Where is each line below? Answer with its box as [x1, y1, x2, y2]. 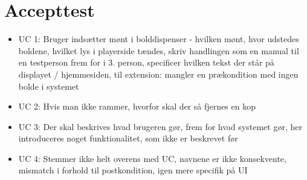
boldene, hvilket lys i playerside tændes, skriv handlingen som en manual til [18, 44, 299, 57]
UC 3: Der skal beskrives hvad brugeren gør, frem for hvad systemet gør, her [18, 120, 302, 132]
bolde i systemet [18, 79, 79, 92]
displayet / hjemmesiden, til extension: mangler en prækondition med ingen [18, 67, 299, 80]
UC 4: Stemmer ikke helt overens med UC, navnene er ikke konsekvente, [18, 152, 286, 164]
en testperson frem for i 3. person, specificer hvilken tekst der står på [18, 56, 274, 69]
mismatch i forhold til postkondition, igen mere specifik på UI [18, 164, 248, 176]
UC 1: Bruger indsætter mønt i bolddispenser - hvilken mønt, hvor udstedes [18, 33, 299, 45]
